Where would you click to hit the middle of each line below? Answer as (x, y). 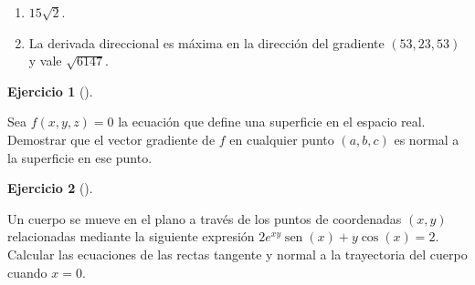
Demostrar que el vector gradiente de (111, 139)
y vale (45, 61)
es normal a (427, 139)
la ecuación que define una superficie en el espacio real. (272, 122)
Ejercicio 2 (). (50, 188)
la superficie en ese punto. (80, 157)
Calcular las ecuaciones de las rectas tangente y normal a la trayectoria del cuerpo (237, 254)
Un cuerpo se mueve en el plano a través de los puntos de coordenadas (205, 218)
